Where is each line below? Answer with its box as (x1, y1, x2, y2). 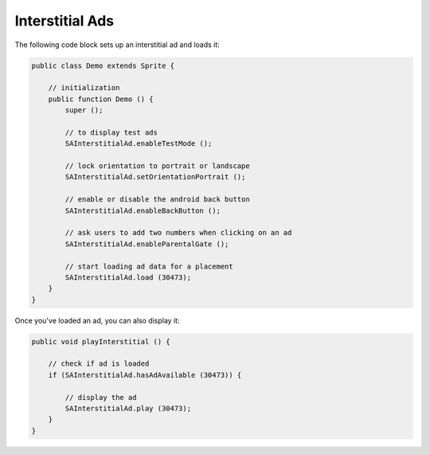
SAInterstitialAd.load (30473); (64, 273, 191, 282)
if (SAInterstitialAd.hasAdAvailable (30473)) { (48, 371, 242, 379)
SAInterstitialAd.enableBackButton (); (64, 206, 221, 215)
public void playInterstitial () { (31, 337, 170, 346)
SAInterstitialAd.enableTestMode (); (64, 139, 213, 148)
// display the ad (64, 393, 137, 402)
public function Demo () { (48, 94, 154, 104)
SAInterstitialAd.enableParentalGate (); (64, 239, 229, 249)
